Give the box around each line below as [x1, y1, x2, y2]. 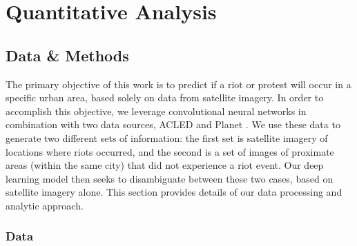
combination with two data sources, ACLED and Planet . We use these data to [6, 117, 340, 132]
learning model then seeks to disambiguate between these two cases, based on [6, 171, 334, 185]
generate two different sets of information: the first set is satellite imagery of [6, 130, 328, 145]
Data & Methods [6, 44, 129, 65]
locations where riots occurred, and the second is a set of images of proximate [6, 144, 334, 158]
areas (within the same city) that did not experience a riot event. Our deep [6, 158, 324, 172]
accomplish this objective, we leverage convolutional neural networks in [6, 103, 307, 118]
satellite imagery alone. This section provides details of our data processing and [6, 185, 342, 199]
